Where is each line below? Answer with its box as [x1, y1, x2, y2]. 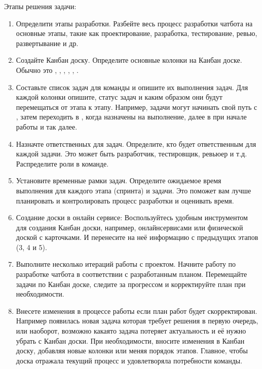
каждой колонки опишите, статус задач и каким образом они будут [16, 92, 222, 102]
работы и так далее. [16, 121, 78, 132]
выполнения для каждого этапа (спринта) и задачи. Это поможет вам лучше [16, 185, 251, 195]
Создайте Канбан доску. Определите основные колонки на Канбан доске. [16, 55, 242, 65]
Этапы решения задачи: [4, 1, 77, 11]
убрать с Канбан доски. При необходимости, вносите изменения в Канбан [16, 335, 245, 346]
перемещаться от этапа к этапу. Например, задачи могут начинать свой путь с [16, 101, 257, 112]
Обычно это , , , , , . [16, 64, 79, 75]
